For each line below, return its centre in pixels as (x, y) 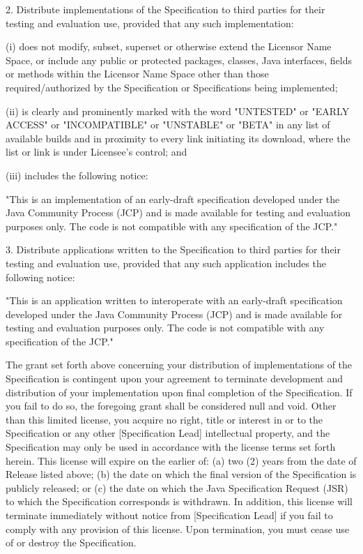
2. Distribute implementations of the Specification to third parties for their (165, 9)
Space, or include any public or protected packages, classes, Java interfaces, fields (179, 60)
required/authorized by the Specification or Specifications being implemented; (172, 87)
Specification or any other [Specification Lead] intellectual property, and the (168, 433)
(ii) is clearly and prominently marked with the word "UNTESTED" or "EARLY (178, 111)
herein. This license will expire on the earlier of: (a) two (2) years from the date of (181, 460)
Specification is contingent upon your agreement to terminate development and (174, 379)
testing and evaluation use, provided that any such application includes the (166, 263)
